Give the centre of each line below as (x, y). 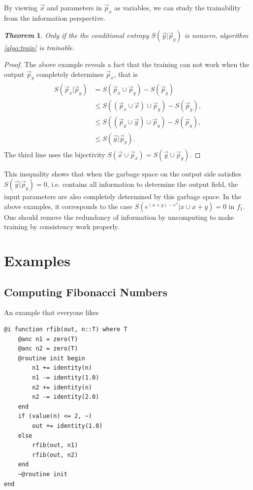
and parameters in (74, 7)
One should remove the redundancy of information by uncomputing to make (119, 217)
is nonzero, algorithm (216, 35)
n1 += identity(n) (62, 368)
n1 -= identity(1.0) (66, 378)
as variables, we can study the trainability (177, 7)
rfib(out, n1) (55, 445)
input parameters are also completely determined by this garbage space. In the (123, 196)
